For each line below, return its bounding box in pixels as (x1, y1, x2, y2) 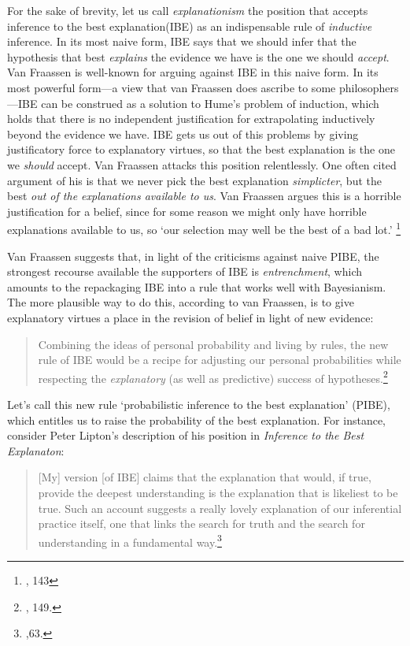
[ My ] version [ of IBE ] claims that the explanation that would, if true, (38, 469, 371, 485)
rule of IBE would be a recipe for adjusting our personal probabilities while (38, 351, 401, 368)
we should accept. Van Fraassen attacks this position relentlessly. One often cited (7, 156, 397, 173)
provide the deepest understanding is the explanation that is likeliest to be (38, 484, 398, 500)
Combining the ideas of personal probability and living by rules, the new (38, 336, 389, 352)
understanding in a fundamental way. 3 (38, 531, 222, 550)
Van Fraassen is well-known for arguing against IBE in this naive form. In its (7, 64, 379, 80)
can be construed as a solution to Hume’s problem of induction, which (41, 95, 379, 111)
